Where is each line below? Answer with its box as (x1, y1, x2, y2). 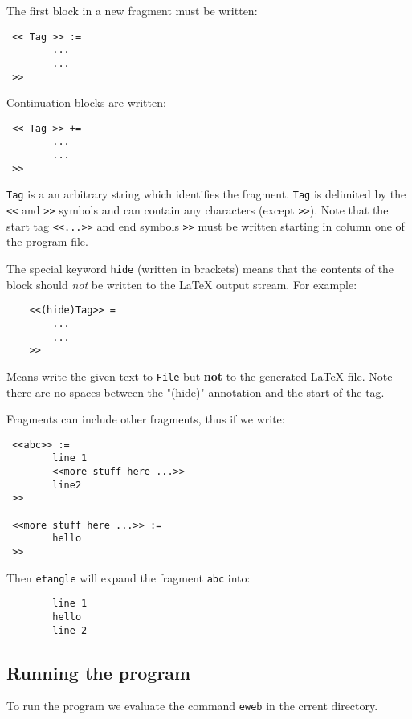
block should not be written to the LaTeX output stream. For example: (6, 276, 357, 292)
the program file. (6, 233, 88, 250)
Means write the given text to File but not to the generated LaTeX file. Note (6, 367, 393, 384)
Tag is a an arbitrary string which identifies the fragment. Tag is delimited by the (6, 186, 406, 202)
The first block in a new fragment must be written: (6, 2, 258, 18)
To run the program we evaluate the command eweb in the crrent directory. (6, 697, 378, 714)
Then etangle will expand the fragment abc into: (6, 569, 251, 586)
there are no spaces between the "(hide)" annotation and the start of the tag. (6, 383, 385, 400)
